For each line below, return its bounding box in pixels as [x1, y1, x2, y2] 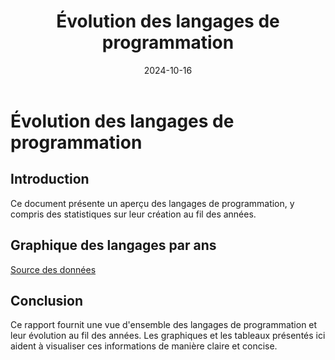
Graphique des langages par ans [10, 237, 217, 254]
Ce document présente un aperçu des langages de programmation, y [10, 197, 295, 209]
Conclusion [10, 292, 84, 309]
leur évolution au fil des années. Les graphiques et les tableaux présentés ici [10, 330, 326, 342]
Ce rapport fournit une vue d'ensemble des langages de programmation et [10, 319, 318, 331]
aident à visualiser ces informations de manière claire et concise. [10, 340, 278, 352]
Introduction [10, 171, 90, 188]
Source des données [10, 263, 97, 275]
